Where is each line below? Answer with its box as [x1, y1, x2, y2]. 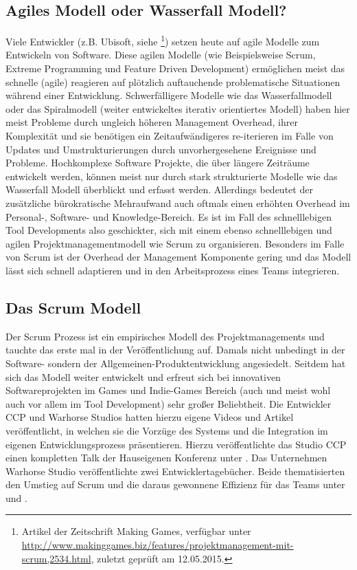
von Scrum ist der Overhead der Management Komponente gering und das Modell [5, 250, 352, 264]
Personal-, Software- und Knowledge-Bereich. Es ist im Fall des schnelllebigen [5, 209, 332, 223]
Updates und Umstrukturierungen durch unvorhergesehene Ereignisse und [5, 142, 316, 156]
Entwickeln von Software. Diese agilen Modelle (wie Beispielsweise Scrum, [5, 47, 316, 62]
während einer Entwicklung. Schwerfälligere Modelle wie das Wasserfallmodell [5, 88, 332, 102]
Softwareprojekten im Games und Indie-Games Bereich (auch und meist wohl [5, 383, 331, 397]
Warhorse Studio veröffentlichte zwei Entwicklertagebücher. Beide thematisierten [5, 463, 345, 478]
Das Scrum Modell [5, 296, 141, 318]
